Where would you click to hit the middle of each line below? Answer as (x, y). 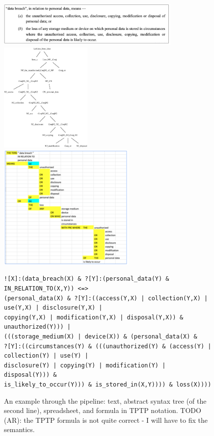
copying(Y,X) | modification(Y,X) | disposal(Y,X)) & (94, 317)
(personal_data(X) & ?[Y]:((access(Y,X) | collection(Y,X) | (106, 298)
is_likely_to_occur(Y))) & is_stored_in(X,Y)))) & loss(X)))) (108, 384)
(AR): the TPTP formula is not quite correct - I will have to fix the (106, 420)
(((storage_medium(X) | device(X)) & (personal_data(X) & (101, 336)
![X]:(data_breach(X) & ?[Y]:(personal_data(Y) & (87, 279)
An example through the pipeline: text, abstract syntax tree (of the (105, 400)
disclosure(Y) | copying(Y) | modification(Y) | (85, 365)
